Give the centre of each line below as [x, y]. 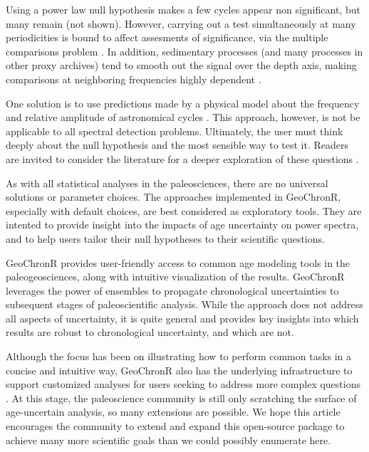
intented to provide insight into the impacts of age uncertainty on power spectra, [182, 225]
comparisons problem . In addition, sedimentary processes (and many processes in [184, 51]
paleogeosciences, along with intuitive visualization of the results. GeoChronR [175, 277]
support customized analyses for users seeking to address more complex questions [183, 384]
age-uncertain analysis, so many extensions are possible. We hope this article [173, 412]
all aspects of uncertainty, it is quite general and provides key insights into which [182, 318]
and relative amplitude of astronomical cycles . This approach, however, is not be [183, 117]
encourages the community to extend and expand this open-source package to [175, 426]
